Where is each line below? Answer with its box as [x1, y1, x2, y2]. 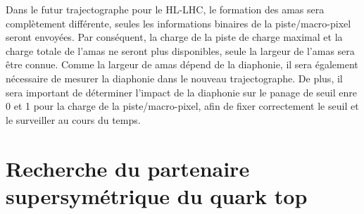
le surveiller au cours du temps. [6, 112, 141, 127]
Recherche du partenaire [6, 153, 250, 182]
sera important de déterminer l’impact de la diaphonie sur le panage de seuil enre [6, 84, 358, 99]
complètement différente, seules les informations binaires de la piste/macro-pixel [6, 15, 351, 30]
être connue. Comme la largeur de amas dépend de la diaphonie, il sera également [6, 57, 358, 72]
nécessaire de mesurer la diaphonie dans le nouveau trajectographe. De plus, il [6, 70, 343, 85]
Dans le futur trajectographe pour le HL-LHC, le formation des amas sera [6, 2, 325, 16]
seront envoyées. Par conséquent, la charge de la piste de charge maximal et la [6, 30, 343, 44]
